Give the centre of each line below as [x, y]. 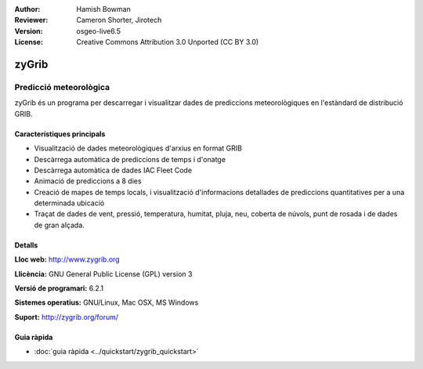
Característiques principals [60, 134]
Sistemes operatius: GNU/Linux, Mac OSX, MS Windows [107, 302]
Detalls [26, 245]
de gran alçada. [60, 225]
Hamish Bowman [103, 9]
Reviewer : [31, 20]
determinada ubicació [69, 203]
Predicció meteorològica [62, 87]
